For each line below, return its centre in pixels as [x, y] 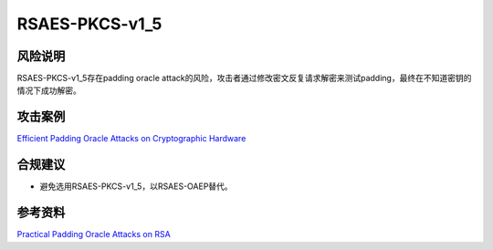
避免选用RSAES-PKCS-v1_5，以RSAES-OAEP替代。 [136, 186]
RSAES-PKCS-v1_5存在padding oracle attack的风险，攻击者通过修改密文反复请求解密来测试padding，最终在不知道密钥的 [244, 78]
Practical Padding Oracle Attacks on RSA [94, 234]
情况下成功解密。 [49, 90]
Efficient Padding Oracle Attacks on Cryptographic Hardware [131, 139]
